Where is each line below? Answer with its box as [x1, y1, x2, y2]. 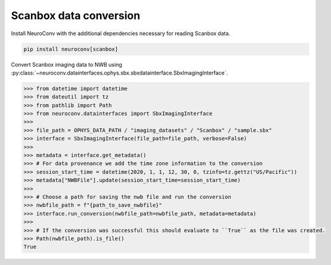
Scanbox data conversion [11, 9, 140, 22]
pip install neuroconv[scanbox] [23, 45, 119, 52]
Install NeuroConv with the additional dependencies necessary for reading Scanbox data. [11, 30, 231, 37]
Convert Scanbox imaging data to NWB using [11, 61, 122, 68]
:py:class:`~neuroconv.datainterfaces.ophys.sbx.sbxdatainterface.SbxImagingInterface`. [11, 69, 228, 76]
